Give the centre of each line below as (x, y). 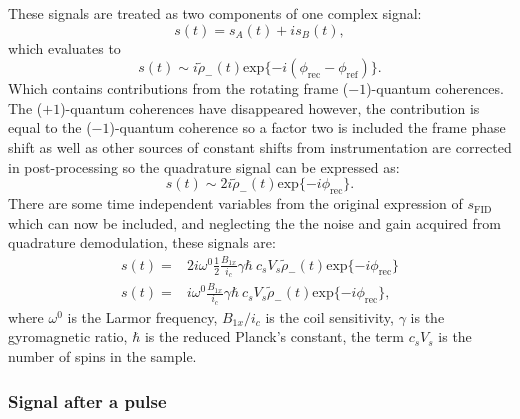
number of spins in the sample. (102, 356)
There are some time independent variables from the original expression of (235, 203)
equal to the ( (50, 127)
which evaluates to (64, 47)
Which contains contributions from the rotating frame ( (178, 88)
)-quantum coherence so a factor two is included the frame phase (307, 127)
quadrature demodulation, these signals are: (142, 242)
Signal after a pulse (87, 400)
